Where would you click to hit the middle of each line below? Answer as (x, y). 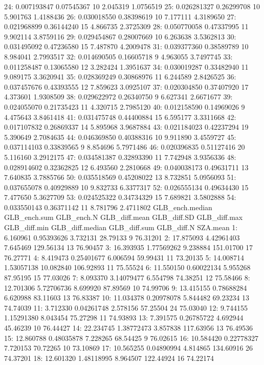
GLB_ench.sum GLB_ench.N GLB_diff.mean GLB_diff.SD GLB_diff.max (124, 217)
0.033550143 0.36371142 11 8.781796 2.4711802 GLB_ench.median (108, 207)
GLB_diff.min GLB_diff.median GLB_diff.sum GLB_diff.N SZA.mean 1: (121, 227)
